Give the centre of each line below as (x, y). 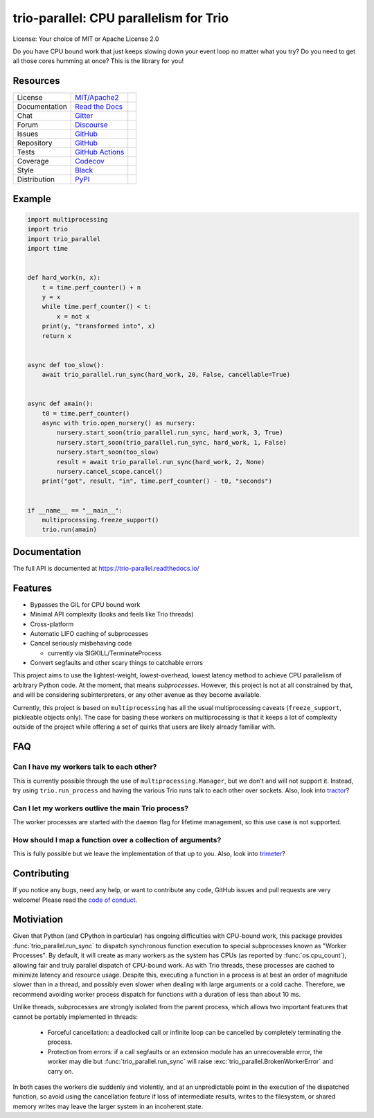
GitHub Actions (100, 152)
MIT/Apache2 (97, 98)
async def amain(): (60, 404)
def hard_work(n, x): (64, 278)
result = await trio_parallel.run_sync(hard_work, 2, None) (161, 462)
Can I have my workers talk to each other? (85, 767)
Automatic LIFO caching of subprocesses (89, 633)
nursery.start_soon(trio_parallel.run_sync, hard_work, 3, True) (170, 433)
